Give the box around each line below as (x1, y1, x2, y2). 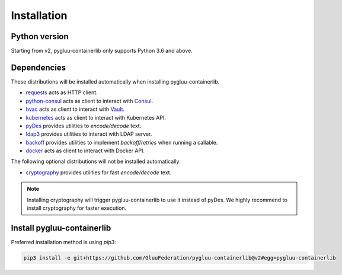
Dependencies (11, 62, 66, 72)
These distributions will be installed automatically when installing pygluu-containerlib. (11, 78, 220, 85)
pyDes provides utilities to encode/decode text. (25, 122, 142, 129)
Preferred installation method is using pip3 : (11, 238, 117, 245)
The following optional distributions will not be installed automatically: (11, 158, 181, 165)
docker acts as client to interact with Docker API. (25, 147, 145, 154)
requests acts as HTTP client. (25, 89, 98, 96)
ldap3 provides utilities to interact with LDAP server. (25, 130, 152, 137)
